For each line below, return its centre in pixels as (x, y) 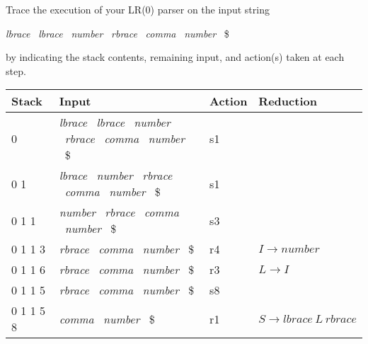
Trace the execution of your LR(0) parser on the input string (138, 9)
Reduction (288, 101)
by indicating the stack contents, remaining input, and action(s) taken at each (175, 57)
